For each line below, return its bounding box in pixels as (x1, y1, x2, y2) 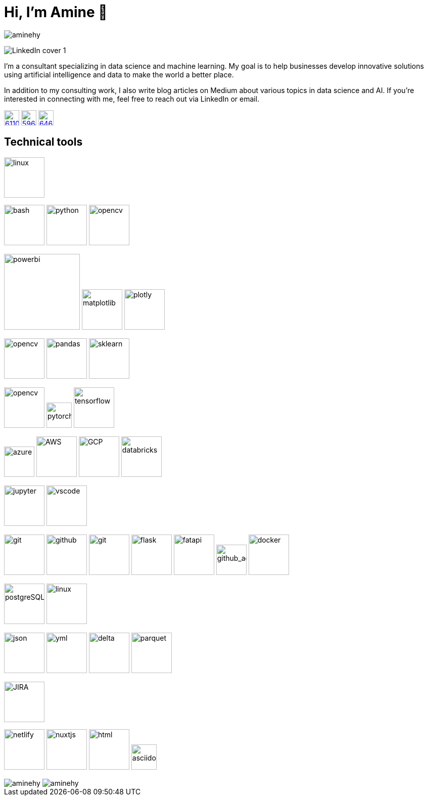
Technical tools (4, 136, 83, 149)
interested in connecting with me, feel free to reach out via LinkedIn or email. (4, 94, 260, 103)
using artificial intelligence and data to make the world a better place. (4, 70, 234, 79)
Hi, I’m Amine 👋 (4, 4, 108, 21)
